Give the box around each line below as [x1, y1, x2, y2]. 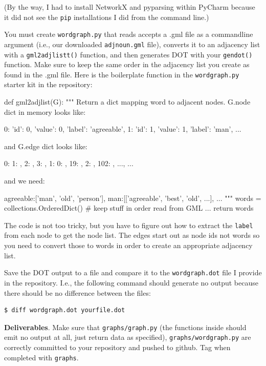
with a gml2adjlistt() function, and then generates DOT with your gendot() [4, 49, 253, 59]
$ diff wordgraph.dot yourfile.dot [4, 307, 125, 314]
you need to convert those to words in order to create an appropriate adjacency [4, 240, 253, 251]
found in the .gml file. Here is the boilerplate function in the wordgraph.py [4, 69, 239, 79]
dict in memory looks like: [4, 106, 86, 117]
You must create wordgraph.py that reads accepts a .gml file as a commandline [4, 29, 253, 39]
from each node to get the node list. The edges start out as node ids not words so [4, 230, 260, 240]
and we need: [4, 175, 45, 186]
